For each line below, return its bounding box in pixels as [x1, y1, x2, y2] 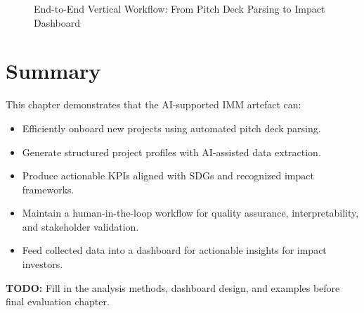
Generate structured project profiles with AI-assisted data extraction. [22, 144, 321, 159]
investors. [22, 257, 63, 272]
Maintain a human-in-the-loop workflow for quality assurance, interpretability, [22, 205, 359, 220]
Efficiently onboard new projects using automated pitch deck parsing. [22, 120, 321, 135]
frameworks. [22, 181, 74, 196]
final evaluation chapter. [6, 294, 110, 309]
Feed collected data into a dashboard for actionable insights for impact [22, 243, 327, 257]
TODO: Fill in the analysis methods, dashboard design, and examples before [6, 280, 340, 295]
